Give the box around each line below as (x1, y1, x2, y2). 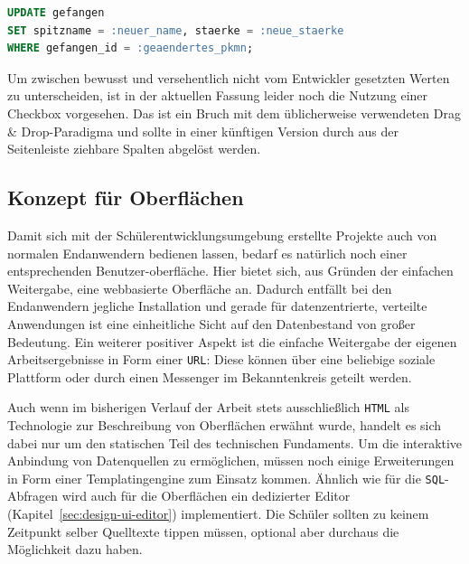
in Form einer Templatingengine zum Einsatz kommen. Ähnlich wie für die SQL (7, 468, 446, 487)
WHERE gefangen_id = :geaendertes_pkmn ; (7, 42, 254, 55)
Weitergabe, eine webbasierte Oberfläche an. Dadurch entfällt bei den (7, 278, 392, 297)
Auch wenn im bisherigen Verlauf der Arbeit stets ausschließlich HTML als (7, 398, 409, 417)
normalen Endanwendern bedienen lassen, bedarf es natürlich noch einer (7, 243, 408, 262)
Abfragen (7, 486, 59, 505)
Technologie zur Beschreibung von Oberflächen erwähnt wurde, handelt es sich (7, 416, 442, 435)
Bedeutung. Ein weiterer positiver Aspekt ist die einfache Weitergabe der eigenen (7, 332, 457, 351)
